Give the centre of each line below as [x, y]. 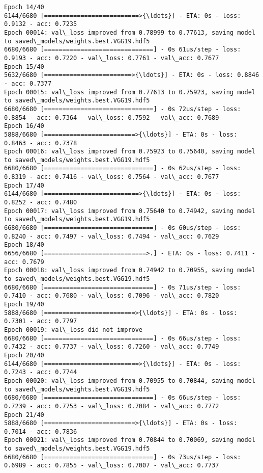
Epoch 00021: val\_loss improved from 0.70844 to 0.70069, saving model [130, 440]
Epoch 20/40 [24, 355]
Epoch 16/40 [24, 126]
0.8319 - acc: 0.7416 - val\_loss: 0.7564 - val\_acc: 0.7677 [112, 177]
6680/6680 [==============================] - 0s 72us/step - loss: [123, 109]
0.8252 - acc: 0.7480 [41, 203]
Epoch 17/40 [24, 185]
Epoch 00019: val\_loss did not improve [74, 330]
